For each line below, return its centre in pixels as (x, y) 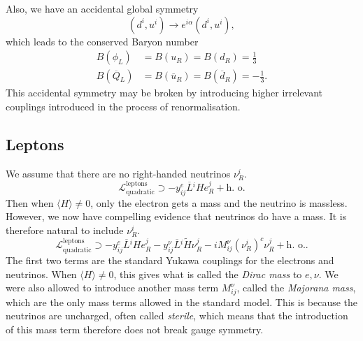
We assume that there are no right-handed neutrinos (118, 173)
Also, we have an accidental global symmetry (102, 8)
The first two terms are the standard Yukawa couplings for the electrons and (170, 260)
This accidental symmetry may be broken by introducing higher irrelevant (164, 93)
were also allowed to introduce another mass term (112, 288)
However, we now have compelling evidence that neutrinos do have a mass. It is (176, 216)
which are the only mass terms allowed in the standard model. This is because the (182, 302)
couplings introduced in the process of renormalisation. (123, 106)
